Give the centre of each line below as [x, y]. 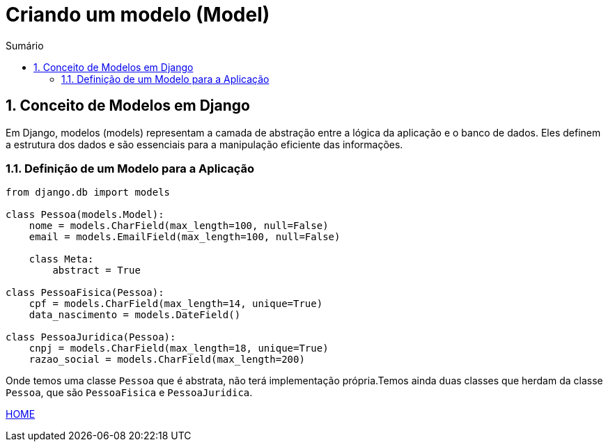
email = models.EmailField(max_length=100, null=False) [185, 237]
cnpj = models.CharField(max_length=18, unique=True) [179, 348]
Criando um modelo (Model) [138, 15]
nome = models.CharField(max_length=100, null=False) [179, 226]
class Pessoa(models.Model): [85, 215]
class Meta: [61, 259]
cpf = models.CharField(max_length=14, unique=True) [176, 304]
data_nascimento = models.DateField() [135, 315]
